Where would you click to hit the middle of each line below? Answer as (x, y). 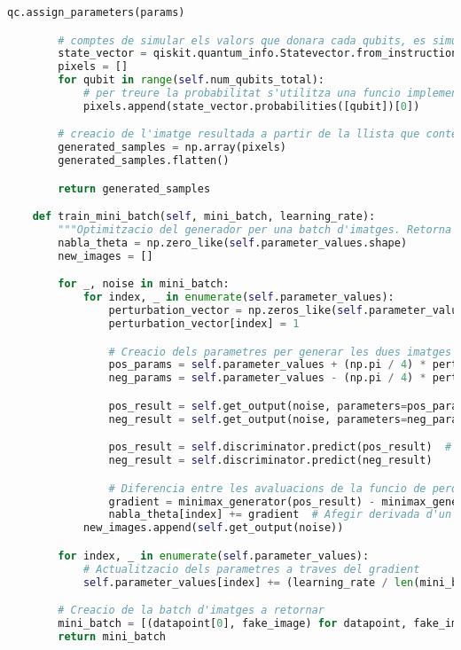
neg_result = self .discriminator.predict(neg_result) (270, 461)
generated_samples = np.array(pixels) (172, 148)
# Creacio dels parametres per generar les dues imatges (280, 352)
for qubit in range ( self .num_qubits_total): (191, 80)
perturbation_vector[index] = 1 (204, 324)
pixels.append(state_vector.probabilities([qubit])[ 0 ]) (251, 106)
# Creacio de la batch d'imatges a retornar (191, 611)
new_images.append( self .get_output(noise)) (213, 528)
